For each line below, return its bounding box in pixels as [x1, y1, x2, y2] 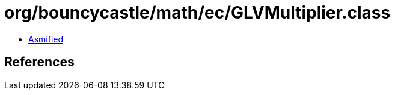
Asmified [28, 33, 64, 44]
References [4, 54, 75, 70]
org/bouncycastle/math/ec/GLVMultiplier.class [4, 2, 391, 23]
